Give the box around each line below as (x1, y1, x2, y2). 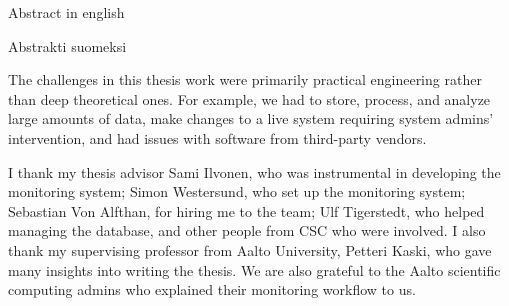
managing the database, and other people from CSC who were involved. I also (8, 220, 486, 241)
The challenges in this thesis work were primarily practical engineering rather (8, 69, 482, 90)
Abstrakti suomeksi (8, 35, 127, 56)
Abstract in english (8, 2, 125, 22)
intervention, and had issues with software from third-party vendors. (8, 127, 427, 148)
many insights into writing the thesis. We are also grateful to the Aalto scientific (8, 259, 501, 280)
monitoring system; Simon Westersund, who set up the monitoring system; (8, 181, 466, 202)
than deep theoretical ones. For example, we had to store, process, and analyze (8, 88, 491, 109)
